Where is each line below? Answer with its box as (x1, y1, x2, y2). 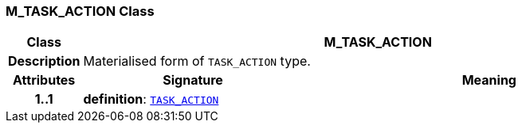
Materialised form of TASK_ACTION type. (83, 53, 311, 70)
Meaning (461, 72, 516, 89)
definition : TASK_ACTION (83, 91, 219, 108)
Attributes (13, 72, 76, 89)
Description (8, 53, 80, 70)
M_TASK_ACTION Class (6, 3, 155, 19)
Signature (163, 72, 223, 89)
